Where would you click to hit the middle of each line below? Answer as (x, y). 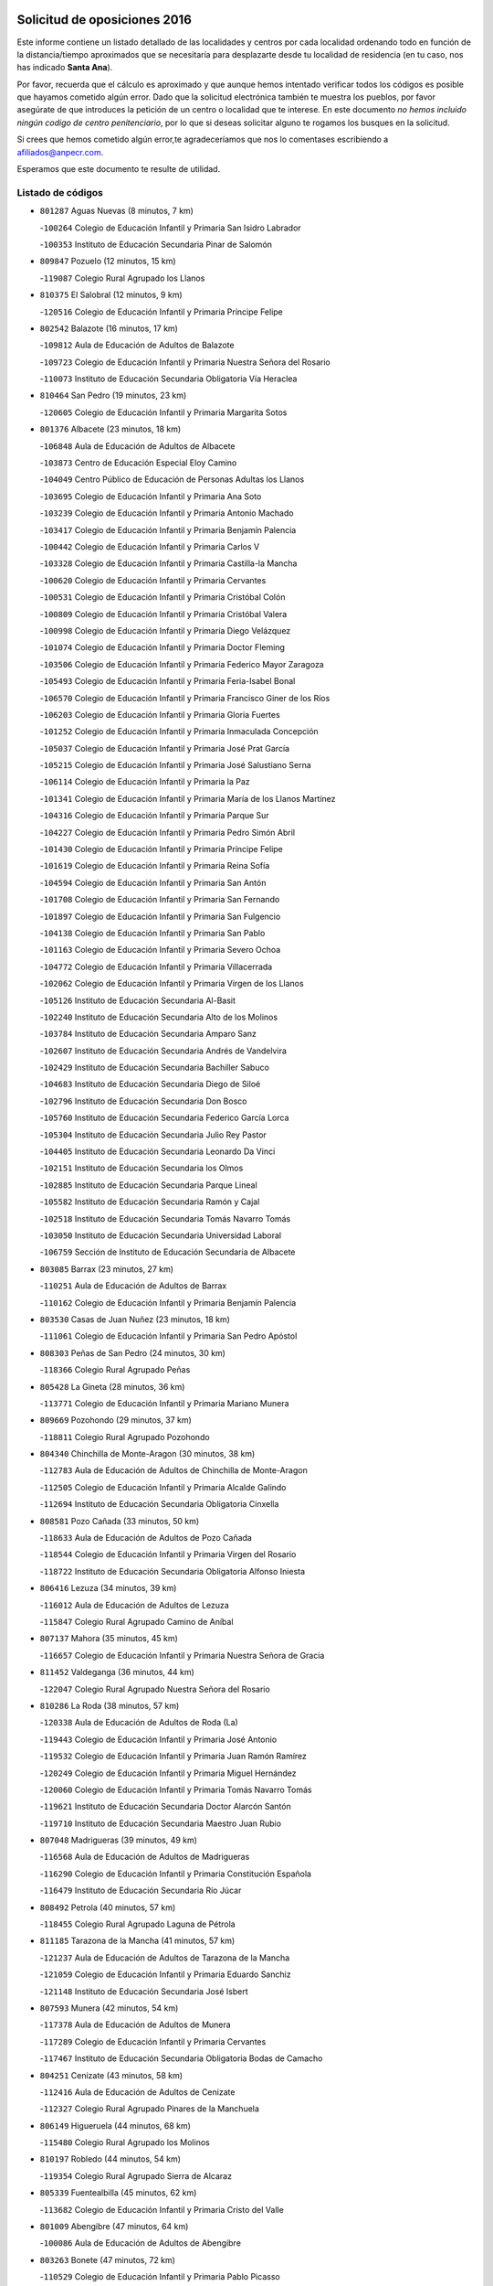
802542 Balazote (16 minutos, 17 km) (109, 328)
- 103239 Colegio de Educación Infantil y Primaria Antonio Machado (167, 513)
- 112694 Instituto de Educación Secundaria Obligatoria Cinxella (159, 1504)
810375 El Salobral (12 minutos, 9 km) (111, 295)
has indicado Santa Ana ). (65, 68)
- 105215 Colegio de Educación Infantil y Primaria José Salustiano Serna (176, 765)
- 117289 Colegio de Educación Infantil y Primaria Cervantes (153, 2041)
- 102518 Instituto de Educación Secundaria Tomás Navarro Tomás (165, 1218)
